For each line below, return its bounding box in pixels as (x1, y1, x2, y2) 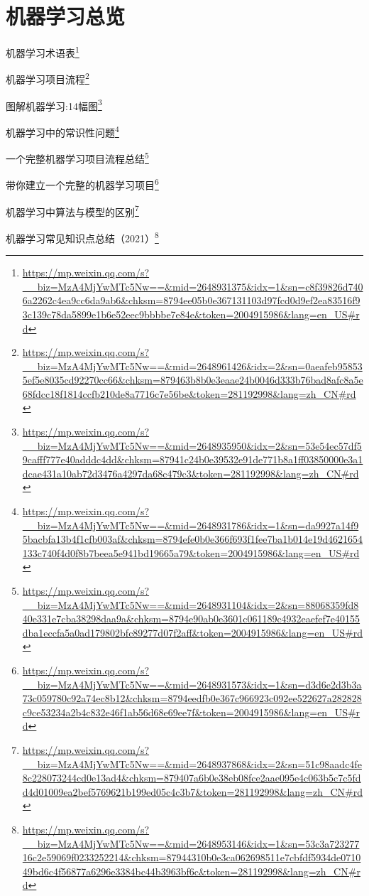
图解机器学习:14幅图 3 (6, 96, 102, 113)
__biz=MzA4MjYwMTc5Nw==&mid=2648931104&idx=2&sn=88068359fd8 (22, 597, 359, 612)
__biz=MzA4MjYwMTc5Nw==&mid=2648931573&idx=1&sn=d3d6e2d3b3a (22, 676, 362, 691)
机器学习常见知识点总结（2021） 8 (6, 228, 159, 245)
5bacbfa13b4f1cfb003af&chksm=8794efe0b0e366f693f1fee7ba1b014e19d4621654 (22, 531, 363, 546)
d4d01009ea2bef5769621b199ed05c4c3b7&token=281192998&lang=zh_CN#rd (22, 784, 363, 799)
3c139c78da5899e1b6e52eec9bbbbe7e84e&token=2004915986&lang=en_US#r (22, 306, 360, 321)
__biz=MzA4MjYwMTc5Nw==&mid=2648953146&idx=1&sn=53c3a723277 (22, 836, 360, 851)
